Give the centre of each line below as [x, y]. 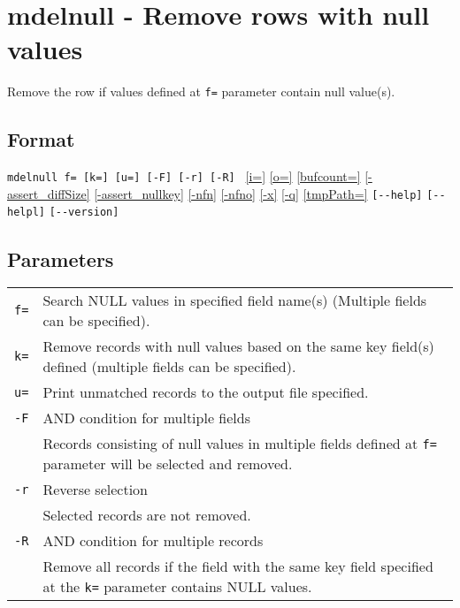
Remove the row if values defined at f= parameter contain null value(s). [201, 91]
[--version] [84, 213]
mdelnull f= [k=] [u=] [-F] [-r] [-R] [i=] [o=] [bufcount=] [184, 176]
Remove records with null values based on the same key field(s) [238, 346]
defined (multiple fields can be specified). [169, 367]
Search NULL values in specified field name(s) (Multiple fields [235, 300]
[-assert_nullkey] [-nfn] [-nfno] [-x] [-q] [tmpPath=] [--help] [258, 193]
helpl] [26, 213]
